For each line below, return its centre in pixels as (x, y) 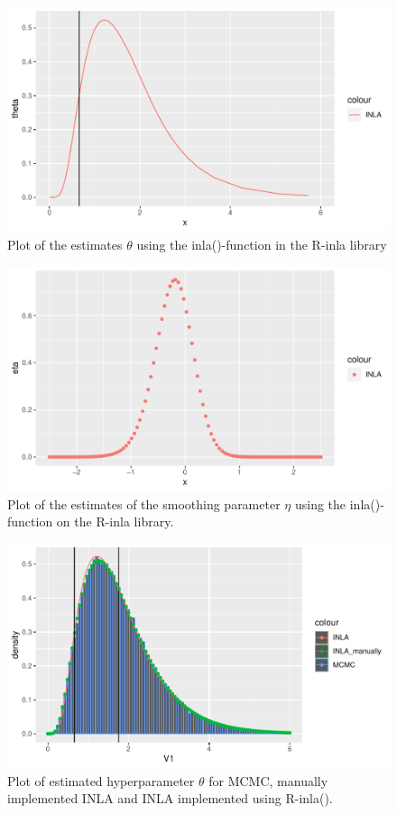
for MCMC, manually (268, 780)
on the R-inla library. (115, 521)
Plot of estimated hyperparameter (101, 780)
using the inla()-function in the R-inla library (262, 244)
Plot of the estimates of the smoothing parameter (144, 503)
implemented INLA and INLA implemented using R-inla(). (170, 798)
